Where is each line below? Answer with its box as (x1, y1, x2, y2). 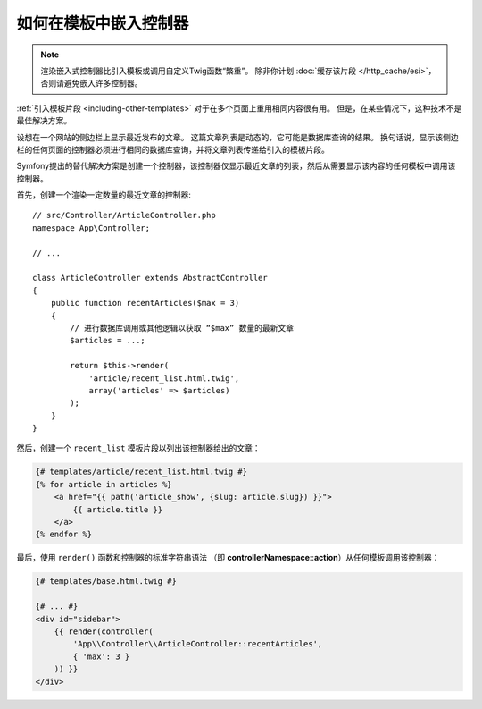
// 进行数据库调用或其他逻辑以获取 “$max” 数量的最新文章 (70, 323, 295, 333)
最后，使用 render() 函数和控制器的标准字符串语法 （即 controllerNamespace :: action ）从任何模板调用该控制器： (16, 553, 440, 563)
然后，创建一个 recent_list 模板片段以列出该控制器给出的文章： (16, 443, 261, 453)
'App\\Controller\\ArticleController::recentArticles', (72, 639, 323, 649)
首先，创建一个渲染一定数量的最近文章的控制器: (16, 190, 192, 200)
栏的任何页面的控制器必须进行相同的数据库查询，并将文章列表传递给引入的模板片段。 (16, 144, 329, 155)
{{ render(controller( (54, 626, 154, 637)
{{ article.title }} (72, 504, 163, 514)
